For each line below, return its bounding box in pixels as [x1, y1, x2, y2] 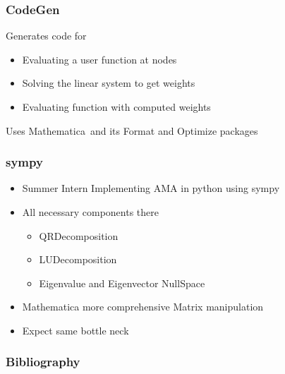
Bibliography [6, 353, 80, 370]
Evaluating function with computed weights [22, 99, 211, 114]
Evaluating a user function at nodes [22, 52, 177, 66]
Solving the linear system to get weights [22, 76, 195, 90]
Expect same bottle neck [22, 322, 129, 337]
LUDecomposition [39, 252, 117, 267]
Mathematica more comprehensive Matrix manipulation [22, 299, 264, 314]
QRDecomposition [39, 228, 119, 243]
